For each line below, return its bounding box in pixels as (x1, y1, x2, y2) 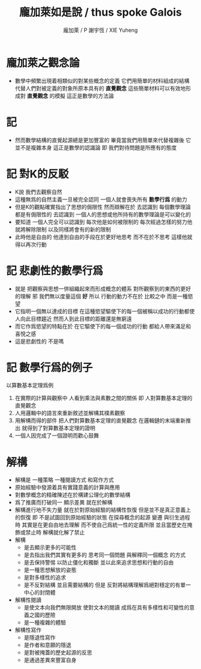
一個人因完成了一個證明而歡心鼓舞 (14, 432, 99, 439)
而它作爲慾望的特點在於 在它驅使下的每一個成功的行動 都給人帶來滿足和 (14, 322, 191, 330)
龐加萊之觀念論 (6, 56, 80, 70)
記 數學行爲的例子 (6, 361, 93, 374)
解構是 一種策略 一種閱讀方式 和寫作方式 (14, 476, 114, 483)
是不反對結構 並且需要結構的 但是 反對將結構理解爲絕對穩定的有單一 (23, 581, 191, 589)
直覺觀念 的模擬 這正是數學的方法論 (26, 92, 114, 99)
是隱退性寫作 (23, 634, 56, 641)
